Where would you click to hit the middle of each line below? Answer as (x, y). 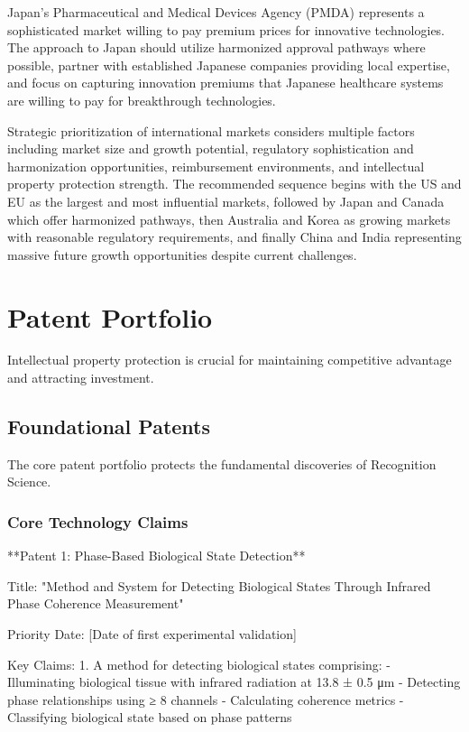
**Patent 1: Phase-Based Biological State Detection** (156, 556)
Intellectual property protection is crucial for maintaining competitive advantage (230, 360)
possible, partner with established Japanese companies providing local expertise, (229, 65)
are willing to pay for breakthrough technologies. (142, 100)
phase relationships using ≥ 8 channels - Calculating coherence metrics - (206, 699)
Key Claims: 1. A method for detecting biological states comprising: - (199, 664)
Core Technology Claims (98, 521)
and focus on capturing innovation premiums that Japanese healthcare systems (225, 83)
